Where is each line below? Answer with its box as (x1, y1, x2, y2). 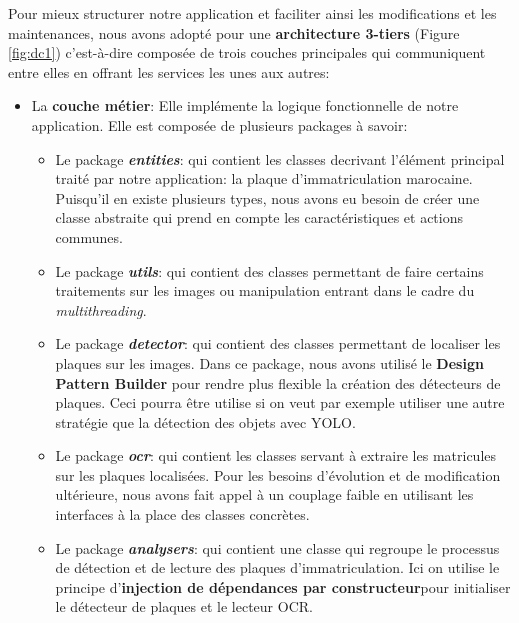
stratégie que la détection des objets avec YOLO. (55, 411, 356, 432)
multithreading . (55, 299, 147, 320)
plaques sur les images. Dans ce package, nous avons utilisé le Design (55, 352, 484, 373)
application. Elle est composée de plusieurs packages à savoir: (31, 114, 408, 135)
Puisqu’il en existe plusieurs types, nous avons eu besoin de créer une (55, 187, 480, 208)
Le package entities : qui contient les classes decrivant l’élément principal (55, 148, 505, 169)
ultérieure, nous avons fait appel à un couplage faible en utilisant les (55, 484, 474, 505)
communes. (55, 226, 123, 247)
